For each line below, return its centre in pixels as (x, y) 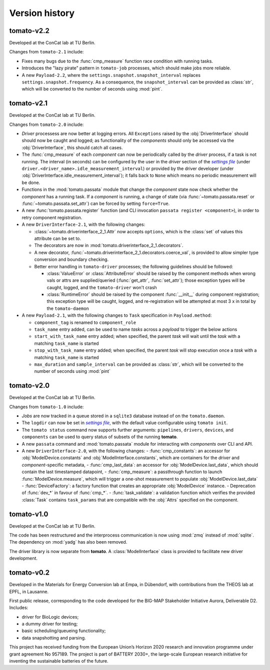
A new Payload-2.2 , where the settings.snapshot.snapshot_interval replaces (111, 75)
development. (23, 558)
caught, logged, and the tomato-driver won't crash (102, 287)
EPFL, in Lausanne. (29, 592)
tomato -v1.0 (29, 514)
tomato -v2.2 (29, 31)
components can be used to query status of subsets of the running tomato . (100, 437)
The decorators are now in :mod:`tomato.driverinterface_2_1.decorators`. (109, 245)
